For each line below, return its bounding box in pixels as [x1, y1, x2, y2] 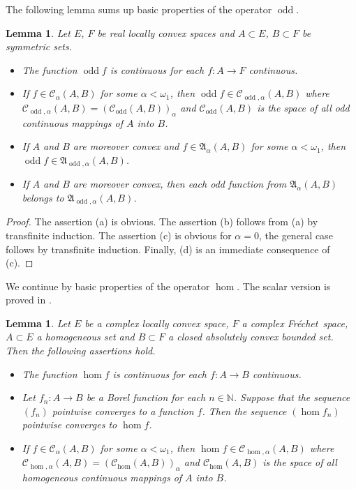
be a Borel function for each [86, 390, 206, 405]
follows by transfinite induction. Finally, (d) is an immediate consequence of [6, 241, 330, 256]
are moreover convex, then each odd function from [73, 176, 287, 191]
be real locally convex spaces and [97, 25, 235, 40]
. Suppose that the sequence [233, 390, 350, 405]
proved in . [6, 292, 52, 307]
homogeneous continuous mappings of [22, 470, 182, 485]
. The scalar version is [237, 278, 331, 293]
